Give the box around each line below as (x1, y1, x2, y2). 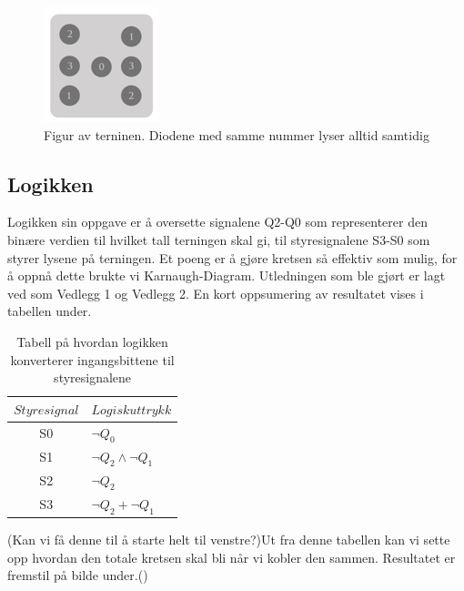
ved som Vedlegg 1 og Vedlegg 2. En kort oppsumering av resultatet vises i (7, 283, 424, 302)
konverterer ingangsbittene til (10, 350, 175, 369)
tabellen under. (7, 301, 92, 321)
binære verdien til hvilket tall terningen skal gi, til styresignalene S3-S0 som (7, 229, 430, 249)
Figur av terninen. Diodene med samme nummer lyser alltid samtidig (44, 125, 429, 144)
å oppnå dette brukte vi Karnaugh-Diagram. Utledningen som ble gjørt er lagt (7, 266, 446, 285)
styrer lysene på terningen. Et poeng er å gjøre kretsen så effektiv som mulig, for (7, 248, 458, 267)
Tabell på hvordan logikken (16, 331, 168, 351)
